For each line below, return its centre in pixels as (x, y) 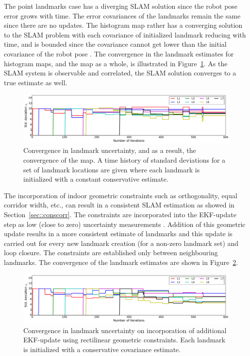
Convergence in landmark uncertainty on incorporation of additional (125, 330)
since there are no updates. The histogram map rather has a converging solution (123, 25)
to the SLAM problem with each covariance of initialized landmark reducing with (125, 34)
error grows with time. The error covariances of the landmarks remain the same (122, 15)
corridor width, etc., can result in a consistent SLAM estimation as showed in (119, 205)
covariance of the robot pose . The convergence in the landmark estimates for (119, 53)
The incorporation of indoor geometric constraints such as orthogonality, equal (121, 195)
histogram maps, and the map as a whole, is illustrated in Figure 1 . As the (116, 63)
